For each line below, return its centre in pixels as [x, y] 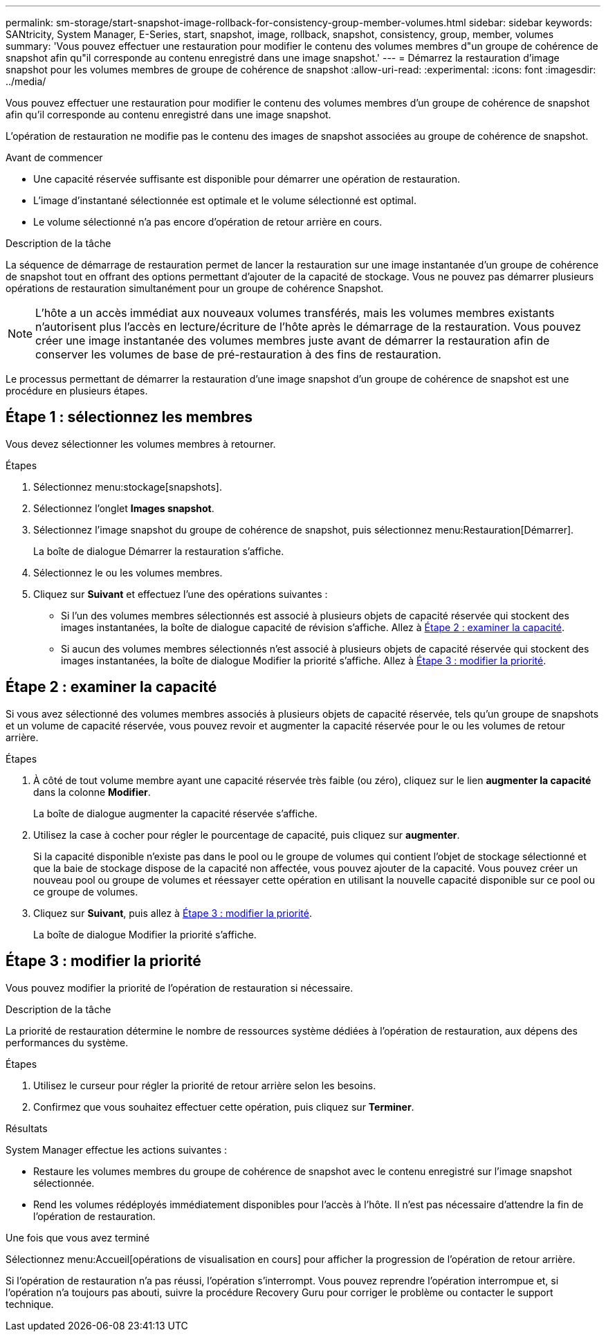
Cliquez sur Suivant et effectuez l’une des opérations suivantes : [181, 594]
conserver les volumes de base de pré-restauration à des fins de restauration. [238, 354]
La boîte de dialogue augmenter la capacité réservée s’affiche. [175, 813]
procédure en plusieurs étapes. [77, 391]
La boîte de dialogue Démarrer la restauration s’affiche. [159, 551]
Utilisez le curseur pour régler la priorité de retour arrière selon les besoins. [205, 1085]
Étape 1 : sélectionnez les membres [129, 417]
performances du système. [67, 1042]
